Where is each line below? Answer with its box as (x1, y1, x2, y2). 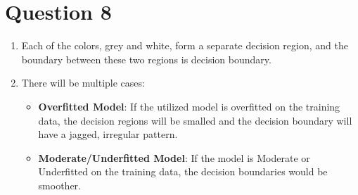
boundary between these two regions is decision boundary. (21, 51, 271, 66)
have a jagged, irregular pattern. (38, 127, 178, 141)
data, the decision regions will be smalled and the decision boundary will (38, 113, 352, 127)
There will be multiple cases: (21, 75, 145, 90)
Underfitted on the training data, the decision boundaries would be (38, 164, 328, 179)
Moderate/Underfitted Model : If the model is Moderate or (38, 150, 310, 165)
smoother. (38, 177, 81, 192)
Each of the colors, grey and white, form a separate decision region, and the (21, 38, 348, 53)
